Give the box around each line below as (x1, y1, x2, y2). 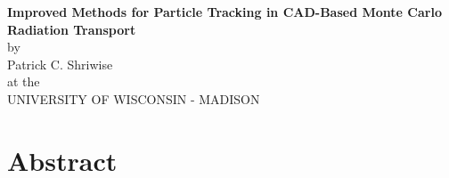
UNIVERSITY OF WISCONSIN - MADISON (7, 89, 260, 108)
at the (7, 72, 40, 91)
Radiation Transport (7, 20, 136, 38)
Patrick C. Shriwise (7, 54, 113, 73)
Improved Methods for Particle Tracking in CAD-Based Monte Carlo (7, 3, 442, 20)
